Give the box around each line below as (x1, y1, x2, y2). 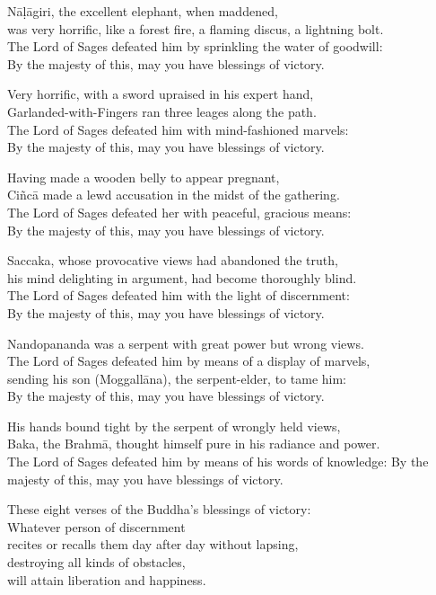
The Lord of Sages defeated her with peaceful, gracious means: (7, 202, 352, 221)
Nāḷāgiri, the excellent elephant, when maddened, (7, 2, 278, 20)
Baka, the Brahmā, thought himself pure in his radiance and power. (7, 434, 380, 453)
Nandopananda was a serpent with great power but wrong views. (7, 333, 364, 352)
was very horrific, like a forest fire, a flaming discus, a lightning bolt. (7, 19, 384, 38)
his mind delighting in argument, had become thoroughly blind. (7, 268, 357, 287)
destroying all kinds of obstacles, (7, 553, 186, 572)
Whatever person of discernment (7, 517, 186, 536)
